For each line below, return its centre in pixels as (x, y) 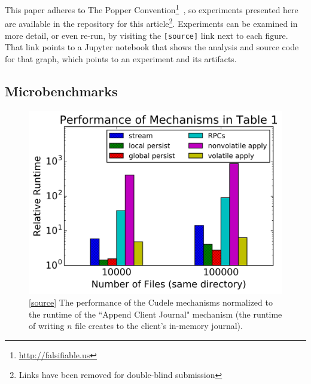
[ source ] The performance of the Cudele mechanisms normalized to (151, 302)
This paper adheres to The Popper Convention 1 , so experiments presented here (152, 9)
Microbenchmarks (61, 91)
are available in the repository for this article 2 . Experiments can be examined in (151, 22)
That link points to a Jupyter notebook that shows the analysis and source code (152, 47)
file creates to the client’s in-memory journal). (159, 326)
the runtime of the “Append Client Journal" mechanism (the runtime (155, 314)
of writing (47, 326)
